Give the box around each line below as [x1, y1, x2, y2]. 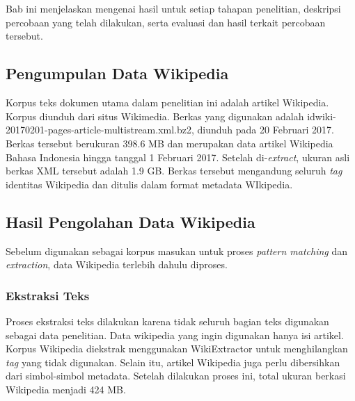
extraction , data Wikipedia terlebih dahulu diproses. [6, 257, 228, 272]
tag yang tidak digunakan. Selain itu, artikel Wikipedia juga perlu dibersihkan [6, 354, 340, 369]
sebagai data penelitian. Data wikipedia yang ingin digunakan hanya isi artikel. [6, 327, 344, 342]
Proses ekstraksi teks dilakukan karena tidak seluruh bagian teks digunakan [6, 313, 329, 328]
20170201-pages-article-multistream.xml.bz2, [6, 122, 194, 137]
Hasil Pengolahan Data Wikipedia [6, 211, 255, 232]
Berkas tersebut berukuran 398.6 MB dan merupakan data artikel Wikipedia [6, 136, 333, 150]
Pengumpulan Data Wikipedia [6, 63, 229, 84]
